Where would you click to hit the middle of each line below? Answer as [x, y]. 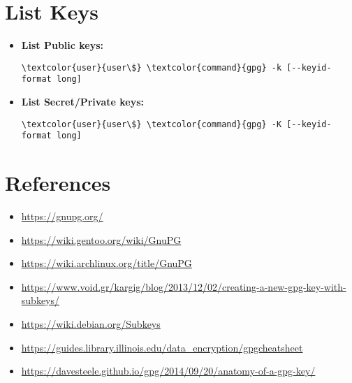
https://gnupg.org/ [62, 216]
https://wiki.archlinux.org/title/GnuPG [107, 263]
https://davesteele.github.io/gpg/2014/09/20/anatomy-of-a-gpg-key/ [168, 371]
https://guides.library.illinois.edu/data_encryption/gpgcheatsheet [162, 347]
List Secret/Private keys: [83, 102]
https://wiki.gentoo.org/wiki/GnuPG [101, 239]
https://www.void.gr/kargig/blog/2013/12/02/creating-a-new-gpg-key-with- [184, 286]
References [58, 183]
